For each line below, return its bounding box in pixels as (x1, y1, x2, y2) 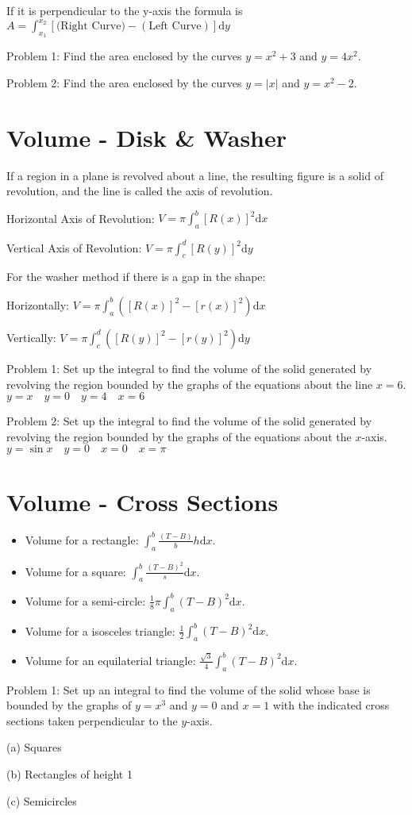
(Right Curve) (56, 21, 125, 33)
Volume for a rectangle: (25, 531, 139, 548)
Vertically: (6, 329, 56, 345)
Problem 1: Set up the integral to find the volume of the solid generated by (6, 359, 372, 376)
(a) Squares (6, 739, 62, 755)
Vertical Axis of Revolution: (6, 239, 142, 256)
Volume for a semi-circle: (25, 592, 146, 609)
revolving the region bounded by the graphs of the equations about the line (6, 375, 373, 392)
